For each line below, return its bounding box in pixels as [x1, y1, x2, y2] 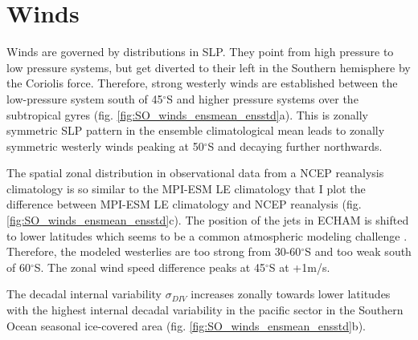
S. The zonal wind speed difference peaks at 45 [34, 258, 265, 275]
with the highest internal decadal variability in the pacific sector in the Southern [6, 302, 404, 318]
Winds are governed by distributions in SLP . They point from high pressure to [6, 43, 394, 60]
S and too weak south [305, 243, 412, 260]
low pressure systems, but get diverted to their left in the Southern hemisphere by [6, 59, 411, 75]
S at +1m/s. [268, 258, 330, 275]
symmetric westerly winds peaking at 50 [6, 137, 204, 154]
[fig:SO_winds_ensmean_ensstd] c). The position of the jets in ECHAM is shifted [6, 212, 409, 229]
